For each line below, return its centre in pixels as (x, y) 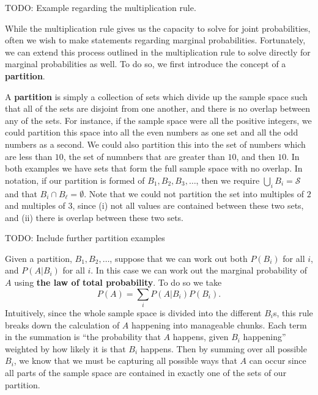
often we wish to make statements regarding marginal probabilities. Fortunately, (155, 40)
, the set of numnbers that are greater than (144, 156)
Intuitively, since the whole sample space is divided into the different (133, 313)
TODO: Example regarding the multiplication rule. (101, 7)
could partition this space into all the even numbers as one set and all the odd (152, 132)
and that (21, 193)
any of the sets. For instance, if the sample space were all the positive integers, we (158, 120)
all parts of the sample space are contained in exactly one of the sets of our (146, 372)
